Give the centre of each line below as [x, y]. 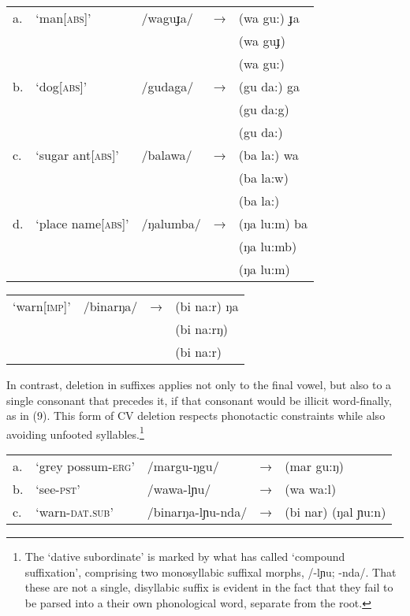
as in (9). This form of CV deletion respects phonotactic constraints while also [196, 416]
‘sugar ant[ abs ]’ [77, 155]
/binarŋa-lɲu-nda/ [197, 512]
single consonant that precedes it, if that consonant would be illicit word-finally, [199, 400]
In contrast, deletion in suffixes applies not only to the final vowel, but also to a [199, 384]
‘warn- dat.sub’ [75, 512]
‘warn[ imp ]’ [42, 306]
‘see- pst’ [58, 489]
